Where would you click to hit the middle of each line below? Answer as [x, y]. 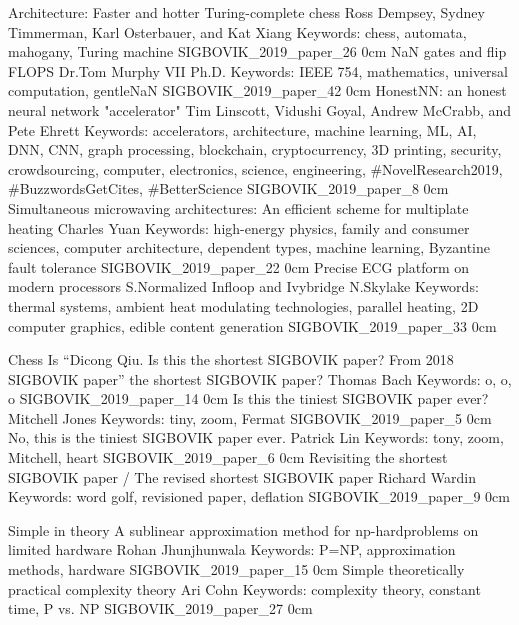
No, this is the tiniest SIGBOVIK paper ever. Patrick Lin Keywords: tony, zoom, [256, 437]
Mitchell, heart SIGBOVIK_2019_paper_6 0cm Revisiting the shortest [228, 457]
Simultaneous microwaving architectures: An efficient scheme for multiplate [238, 207]
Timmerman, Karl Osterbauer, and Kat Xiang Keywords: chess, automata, [237, 31]
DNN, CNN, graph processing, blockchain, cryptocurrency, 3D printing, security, [255, 149]
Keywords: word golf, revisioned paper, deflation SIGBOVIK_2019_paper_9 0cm [259, 496]
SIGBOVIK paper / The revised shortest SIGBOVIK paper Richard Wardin [242, 476]
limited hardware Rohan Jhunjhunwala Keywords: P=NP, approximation [232, 549]
